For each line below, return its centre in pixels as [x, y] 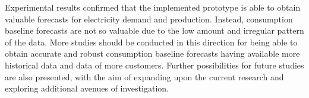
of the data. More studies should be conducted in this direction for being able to [151, 42]
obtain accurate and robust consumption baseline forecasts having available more [152, 53]
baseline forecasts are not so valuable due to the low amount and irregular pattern [154, 30]
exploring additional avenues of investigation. [87, 88]
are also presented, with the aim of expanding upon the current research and [144, 76]
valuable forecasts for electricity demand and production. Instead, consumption [149, 19]
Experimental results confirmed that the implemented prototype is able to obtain [153, 7]
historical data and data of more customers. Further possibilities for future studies [154, 65]
